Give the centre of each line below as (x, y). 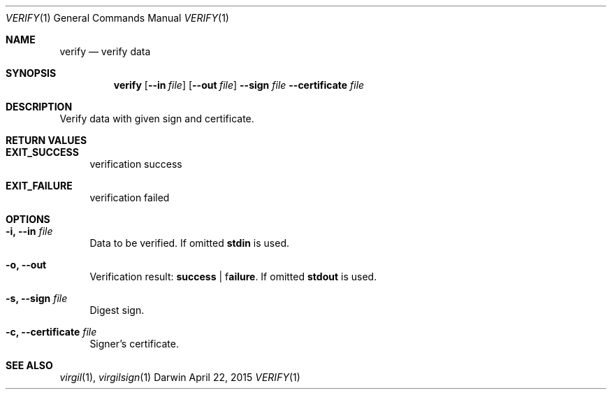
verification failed (130, 197)
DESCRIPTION (39, 107)
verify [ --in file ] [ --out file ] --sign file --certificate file (239, 85)
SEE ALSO (29, 365)
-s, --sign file (37, 298)
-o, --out (26, 265)
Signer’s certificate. (134, 344)
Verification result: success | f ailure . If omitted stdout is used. (233, 276)
